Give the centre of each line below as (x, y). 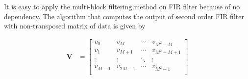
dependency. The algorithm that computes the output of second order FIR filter (124, 16)
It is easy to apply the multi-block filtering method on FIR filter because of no (122, 6)
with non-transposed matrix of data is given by (75, 26)
